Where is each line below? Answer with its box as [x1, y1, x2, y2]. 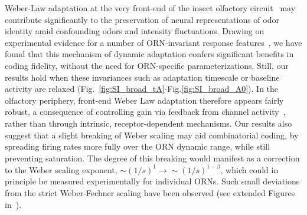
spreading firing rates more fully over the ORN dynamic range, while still [5, 140, 270, 153]
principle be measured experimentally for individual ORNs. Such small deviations [5, 175, 300, 187]
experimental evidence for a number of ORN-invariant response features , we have [5, 36, 302, 48]
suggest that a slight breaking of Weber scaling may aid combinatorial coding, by [5, 128, 299, 141]
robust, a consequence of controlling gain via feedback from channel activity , [5, 105, 286, 118]
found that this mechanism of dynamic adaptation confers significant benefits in [5, 48, 294, 60]
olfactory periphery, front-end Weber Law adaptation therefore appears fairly [5, 94, 284, 106]
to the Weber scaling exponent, [5, 163, 117, 176]
